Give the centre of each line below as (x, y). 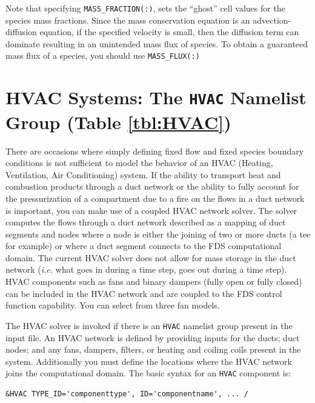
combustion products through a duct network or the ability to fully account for (152, 186)
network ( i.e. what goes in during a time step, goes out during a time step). (146, 269)
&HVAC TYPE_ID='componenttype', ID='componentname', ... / (127, 394)
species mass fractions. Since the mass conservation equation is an (128, 20)
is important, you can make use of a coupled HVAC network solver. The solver (151, 210)
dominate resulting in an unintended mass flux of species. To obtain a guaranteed (157, 43)
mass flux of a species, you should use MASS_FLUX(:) (103, 55)
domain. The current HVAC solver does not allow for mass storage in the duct (151, 257)
